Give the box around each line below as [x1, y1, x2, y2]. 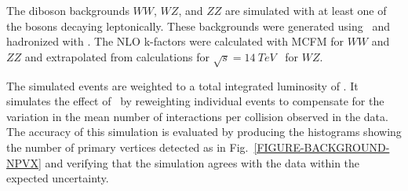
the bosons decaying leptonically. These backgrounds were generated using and [6, 17, 390, 34]
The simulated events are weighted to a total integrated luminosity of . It [6, 77, 359, 94]
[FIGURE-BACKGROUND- [253, 138, 390, 155]
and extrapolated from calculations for [24, 48, 209, 64]
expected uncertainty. [6, 170, 109, 186]
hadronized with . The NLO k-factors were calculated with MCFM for [6, 33, 344, 50]
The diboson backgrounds [6, 2, 129, 18]
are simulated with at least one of [224, 2, 387, 18]
